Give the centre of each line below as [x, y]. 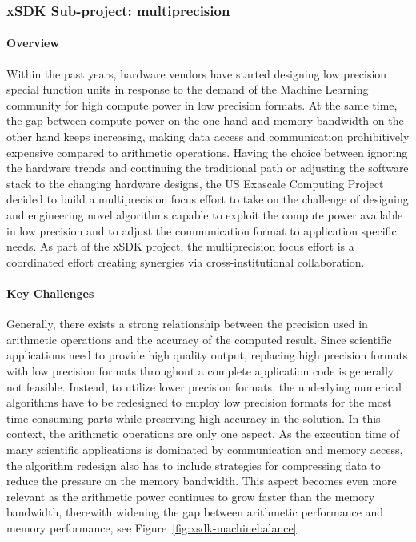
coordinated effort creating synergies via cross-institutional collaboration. [186, 261]
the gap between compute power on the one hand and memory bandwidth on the [205, 120]
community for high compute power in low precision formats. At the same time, [202, 104]
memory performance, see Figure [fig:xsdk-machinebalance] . [153, 527]
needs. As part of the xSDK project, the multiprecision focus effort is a [180, 246]
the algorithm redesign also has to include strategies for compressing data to [194, 465]
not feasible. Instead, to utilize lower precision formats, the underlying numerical [204, 386]
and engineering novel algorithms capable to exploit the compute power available [205, 214]
